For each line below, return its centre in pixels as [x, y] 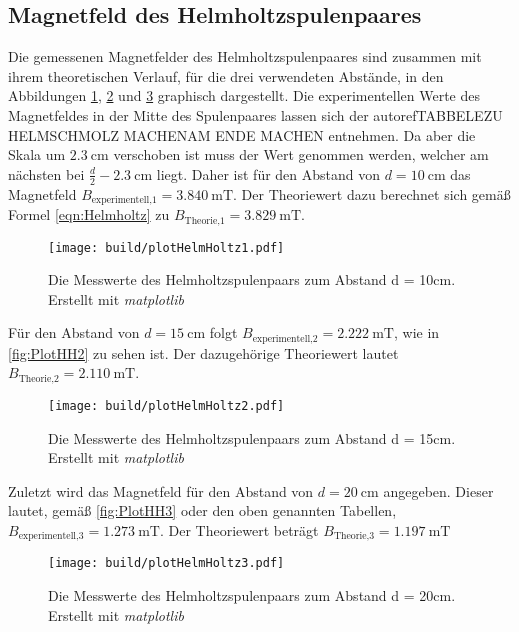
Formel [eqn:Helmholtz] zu [89, 214]
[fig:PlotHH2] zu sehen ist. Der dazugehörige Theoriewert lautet [203, 352]
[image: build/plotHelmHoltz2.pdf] [166, 405]
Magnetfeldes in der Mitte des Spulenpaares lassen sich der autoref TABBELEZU [255, 114]
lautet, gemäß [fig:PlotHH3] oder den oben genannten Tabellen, [202, 510]
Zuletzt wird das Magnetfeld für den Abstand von [161, 490]
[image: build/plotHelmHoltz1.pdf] [166, 247]
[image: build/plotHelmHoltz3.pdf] [166, 563]
